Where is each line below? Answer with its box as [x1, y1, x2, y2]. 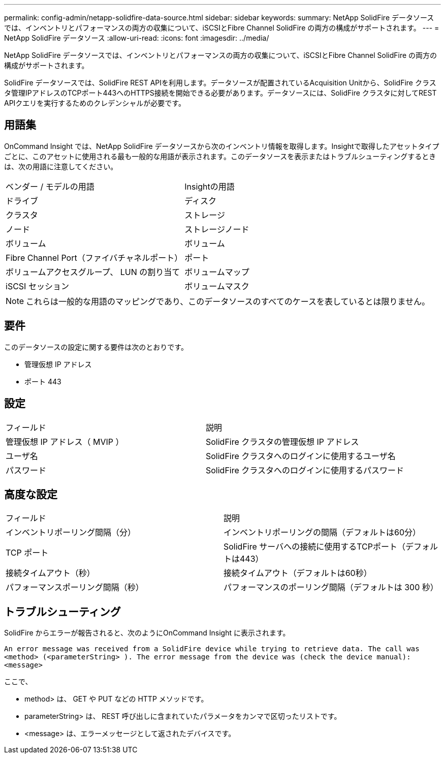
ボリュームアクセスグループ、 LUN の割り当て [6, 266, 180, 277]
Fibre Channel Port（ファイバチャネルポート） [6, 252, 183, 263]
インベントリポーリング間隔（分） [6, 527, 136, 538]
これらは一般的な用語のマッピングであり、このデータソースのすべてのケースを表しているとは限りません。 [26, 296, 430, 307]
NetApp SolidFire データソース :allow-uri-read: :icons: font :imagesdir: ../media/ [4, 34, 269, 42]
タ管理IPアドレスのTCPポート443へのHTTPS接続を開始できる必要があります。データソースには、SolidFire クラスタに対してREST [4, 88, 437, 97]
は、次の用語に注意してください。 [4, 162, 118, 171]
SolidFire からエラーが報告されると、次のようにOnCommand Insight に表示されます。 [4, 628, 290, 638]
